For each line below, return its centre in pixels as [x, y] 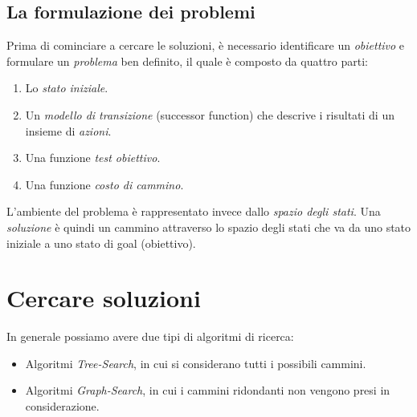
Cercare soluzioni [104, 298]
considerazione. [62, 406]
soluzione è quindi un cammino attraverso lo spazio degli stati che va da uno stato [209, 227]
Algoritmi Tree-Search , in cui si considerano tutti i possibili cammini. [196, 363]
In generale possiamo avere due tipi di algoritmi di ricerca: [150, 336]
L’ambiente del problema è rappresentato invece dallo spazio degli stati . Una [194, 211]
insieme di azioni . [68, 130]
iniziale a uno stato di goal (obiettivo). [101, 243]
